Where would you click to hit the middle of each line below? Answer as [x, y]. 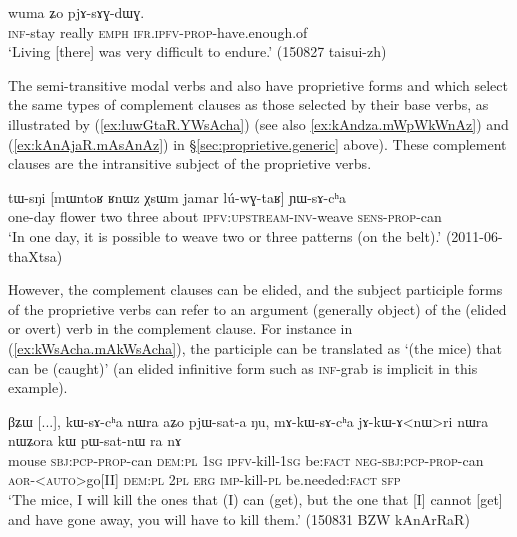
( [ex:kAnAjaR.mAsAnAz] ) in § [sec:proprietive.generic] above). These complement [257, 143]
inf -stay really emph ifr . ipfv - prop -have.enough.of [158, 31]
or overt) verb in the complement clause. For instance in [180, 328]
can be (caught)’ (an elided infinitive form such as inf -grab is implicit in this [243, 367]
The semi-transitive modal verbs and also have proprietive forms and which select [258, 84]
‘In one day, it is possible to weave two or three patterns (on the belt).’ [225, 235]
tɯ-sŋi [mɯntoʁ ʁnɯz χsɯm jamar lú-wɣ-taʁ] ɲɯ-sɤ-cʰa [177, 196]
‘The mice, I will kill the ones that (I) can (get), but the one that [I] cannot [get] [255, 499]
